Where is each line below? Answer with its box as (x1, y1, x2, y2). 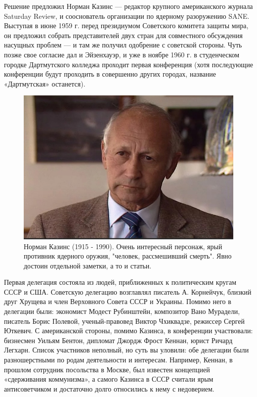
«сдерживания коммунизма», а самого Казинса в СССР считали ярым (4, 374, 214, 384)
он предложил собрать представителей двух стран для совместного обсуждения (4, 30, 243, 40)
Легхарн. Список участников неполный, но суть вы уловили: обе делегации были (4, 345, 249, 355)
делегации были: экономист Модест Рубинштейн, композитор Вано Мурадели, (4, 306, 240, 316)
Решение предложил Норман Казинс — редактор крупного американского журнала (4, 1, 253, 11)
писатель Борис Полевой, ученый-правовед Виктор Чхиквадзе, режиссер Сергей (4, 315, 245, 326)
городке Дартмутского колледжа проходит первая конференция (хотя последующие (4, 59, 253, 69)
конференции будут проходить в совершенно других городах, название (4, 69, 216, 79)
